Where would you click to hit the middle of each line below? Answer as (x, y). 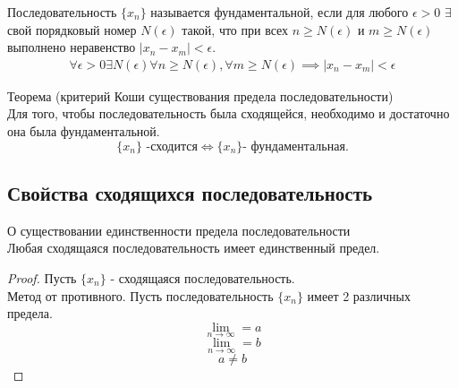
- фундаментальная (294, 147)
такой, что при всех (235, 29)
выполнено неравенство (72, 47)
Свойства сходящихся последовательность (190, 192)
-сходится (172, 147)
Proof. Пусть (42, 277)
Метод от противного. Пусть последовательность (140, 295)
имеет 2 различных (359, 295)
